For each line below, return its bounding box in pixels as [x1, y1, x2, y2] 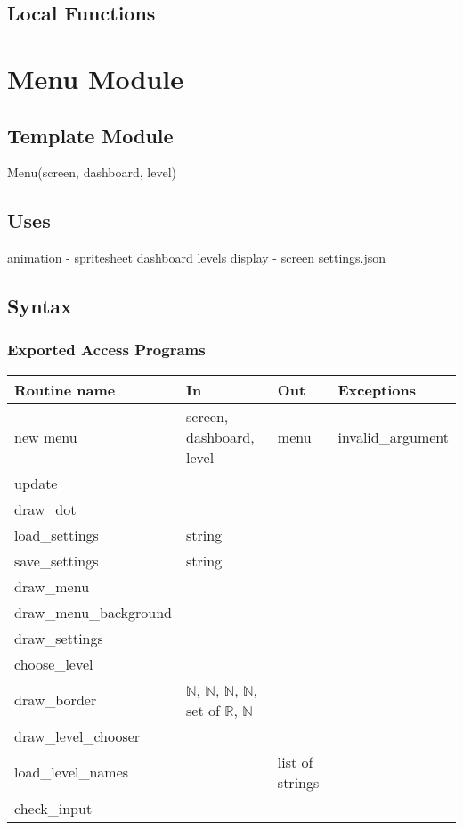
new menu [14, 426, 77, 447]
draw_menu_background [14, 601, 173, 622]
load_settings [14, 524, 99, 545]
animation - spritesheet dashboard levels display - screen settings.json [7, 248, 386, 267]
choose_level [14, 653, 93, 674]
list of [277, 751, 313, 772]
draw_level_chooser [14, 725, 141, 746]
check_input [14, 797, 93, 818]
